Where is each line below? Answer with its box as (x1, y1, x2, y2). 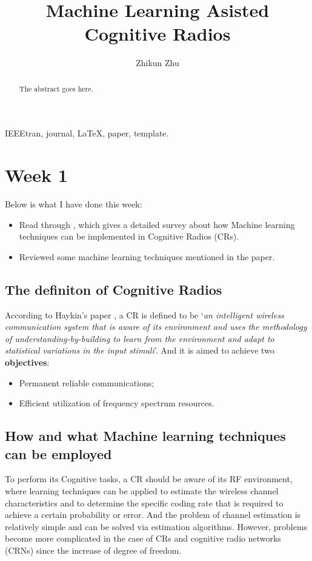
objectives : (5, 356, 50, 369)
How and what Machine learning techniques (5, 426, 286, 445)
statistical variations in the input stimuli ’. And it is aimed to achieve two (5, 344, 274, 357)
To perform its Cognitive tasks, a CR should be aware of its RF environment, (5, 472, 293, 485)
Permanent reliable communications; (19, 376, 154, 389)
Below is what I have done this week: (5, 198, 142, 210)
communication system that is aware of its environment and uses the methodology (5, 320, 307, 333)
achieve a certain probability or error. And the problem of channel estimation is (5, 508, 301, 521)
